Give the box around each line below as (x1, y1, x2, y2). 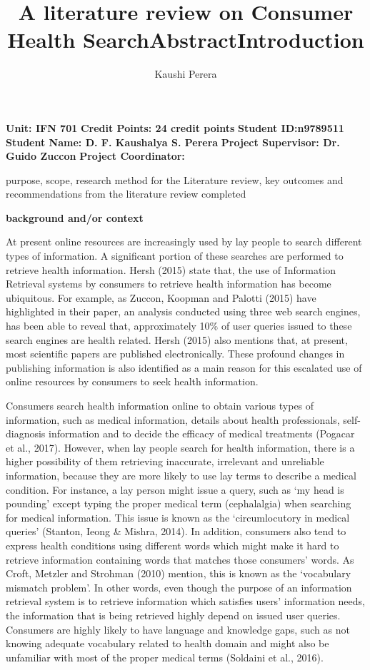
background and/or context (6, 210, 144, 225)
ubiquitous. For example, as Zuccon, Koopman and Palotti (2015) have (6, 290, 316, 305)
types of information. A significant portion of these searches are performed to (6, 248, 344, 263)
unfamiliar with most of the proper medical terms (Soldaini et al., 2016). (6, 649, 324, 664)
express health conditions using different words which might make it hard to (6, 537, 339, 552)
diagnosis (6, 426, 46, 441)
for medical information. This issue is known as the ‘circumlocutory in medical (6, 509, 350, 524)
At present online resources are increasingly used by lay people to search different (6, 234, 362, 249)
